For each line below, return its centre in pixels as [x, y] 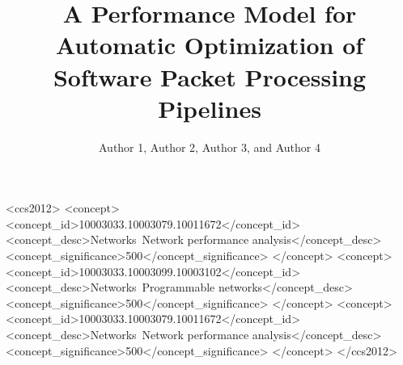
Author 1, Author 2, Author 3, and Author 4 [210, 147]
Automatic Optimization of [210, 45]
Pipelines [210, 108]
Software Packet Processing [210, 76]
